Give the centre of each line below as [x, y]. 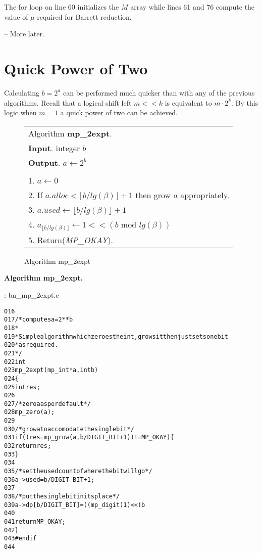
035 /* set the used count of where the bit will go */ [78, 471]
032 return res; [28, 446]
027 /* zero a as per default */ [47, 404]
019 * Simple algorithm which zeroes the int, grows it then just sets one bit [116, 336]
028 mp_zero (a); [30, 412]
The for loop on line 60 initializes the [62, 7]
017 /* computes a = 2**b [39, 320]
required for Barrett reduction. [84, 16]
